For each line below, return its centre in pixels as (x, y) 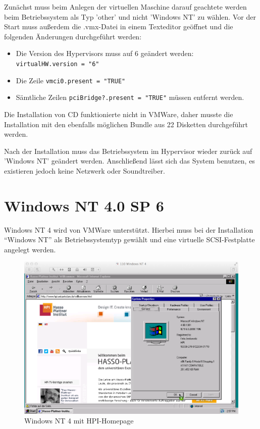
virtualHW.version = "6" (58, 64)
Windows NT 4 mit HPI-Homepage (79, 421)
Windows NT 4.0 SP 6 (84, 205)
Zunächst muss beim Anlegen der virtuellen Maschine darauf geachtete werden (125, 7)
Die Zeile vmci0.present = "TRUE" (71, 80)
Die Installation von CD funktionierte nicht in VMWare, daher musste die (119, 114)
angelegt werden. (30, 249)
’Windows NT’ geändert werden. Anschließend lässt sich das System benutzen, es (129, 161)
